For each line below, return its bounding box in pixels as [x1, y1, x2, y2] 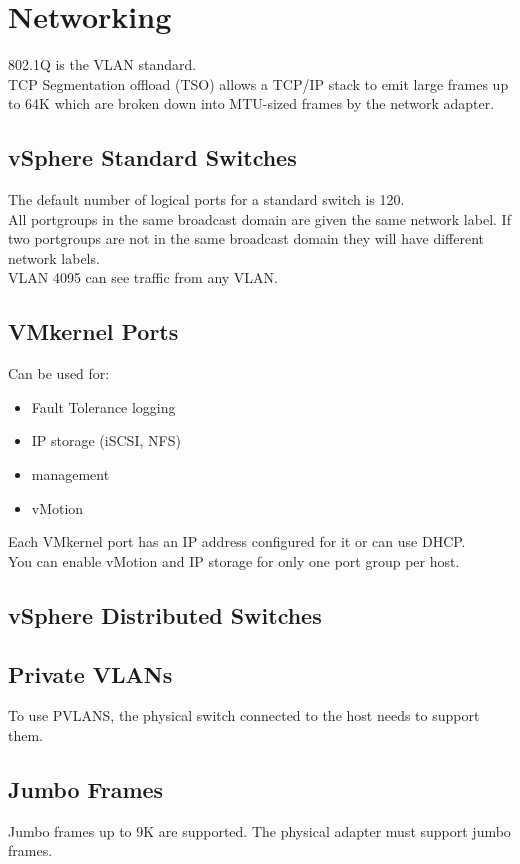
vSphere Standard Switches [8, 142, 297, 173]
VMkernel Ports [8, 316, 179, 347]
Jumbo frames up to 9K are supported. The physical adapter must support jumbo [8, 820, 511, 841]
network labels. [8, 247, 100, 268]
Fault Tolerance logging [31, 396, 176, 417]
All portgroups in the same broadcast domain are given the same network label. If [8, 208, 511, 229]
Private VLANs [8, 658, 173, 689]
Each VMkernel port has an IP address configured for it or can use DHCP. [8, 531, 466, 552]
